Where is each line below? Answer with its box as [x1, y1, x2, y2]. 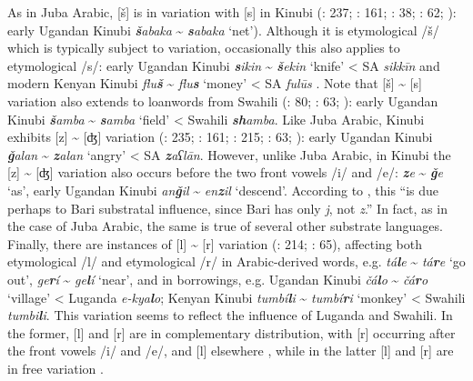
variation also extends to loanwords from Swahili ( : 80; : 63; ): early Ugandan [7, 91, 438, 110]
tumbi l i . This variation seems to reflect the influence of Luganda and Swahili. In [7, 306, 453, 325]
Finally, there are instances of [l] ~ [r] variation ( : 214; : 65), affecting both [7, 234, 422, 253]
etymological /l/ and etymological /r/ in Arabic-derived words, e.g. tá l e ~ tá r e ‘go [7, 252, 466, 271]
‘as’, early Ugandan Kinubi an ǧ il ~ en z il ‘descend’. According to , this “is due [7, 180, 439, 199]
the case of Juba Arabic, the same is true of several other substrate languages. [7, 216, 443, 236]
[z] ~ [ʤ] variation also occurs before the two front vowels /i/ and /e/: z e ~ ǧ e [7, 163, 443, 182]
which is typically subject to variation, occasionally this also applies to [7, 38, 400, 57]
